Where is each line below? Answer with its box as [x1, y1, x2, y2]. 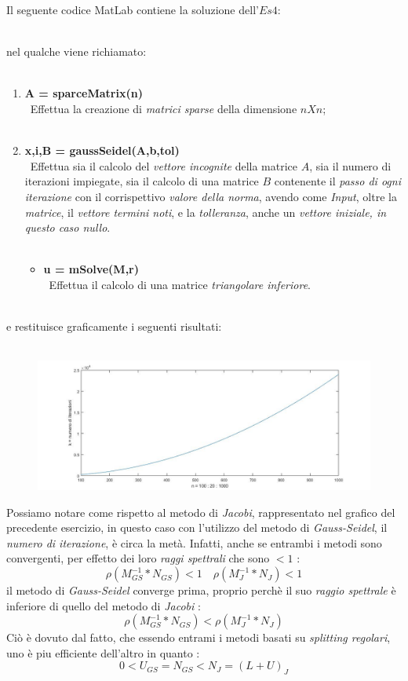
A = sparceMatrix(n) [24, 85, 143, 101]
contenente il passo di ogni [274, 173, 401, 189]
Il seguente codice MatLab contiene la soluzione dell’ [6, 2, 259, 17]
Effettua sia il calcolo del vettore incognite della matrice [30, 157, 298, 174]
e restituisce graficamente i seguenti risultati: [6, 318, 222, 335]
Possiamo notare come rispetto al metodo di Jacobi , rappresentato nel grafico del [6, 503, 395, 520]
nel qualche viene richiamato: [6, 43, 147, 60]
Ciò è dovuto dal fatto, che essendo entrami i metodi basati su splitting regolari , [6, 629, 391, 646]
